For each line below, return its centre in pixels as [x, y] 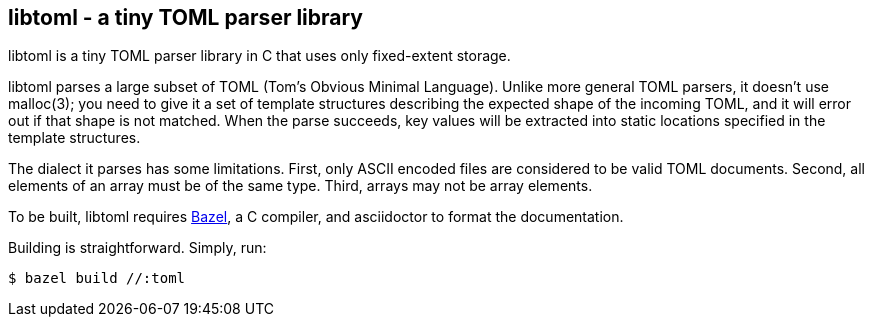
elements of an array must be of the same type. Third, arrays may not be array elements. [300, 186]
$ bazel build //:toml [97, 278]
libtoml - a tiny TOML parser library [186, 17]
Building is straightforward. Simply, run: [137, 248]
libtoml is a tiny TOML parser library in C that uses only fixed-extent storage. [259, 56]
